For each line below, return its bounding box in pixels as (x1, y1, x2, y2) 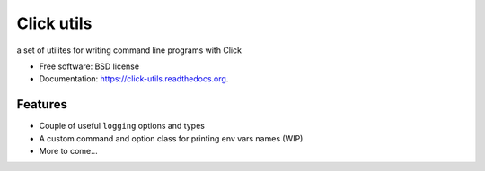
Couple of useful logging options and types (39, 121, 206, 132)
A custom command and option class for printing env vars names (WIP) (39, 133, 304, 143)
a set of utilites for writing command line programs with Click (16, 45, 242, 56)
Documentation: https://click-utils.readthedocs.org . (39, 73, 229, 84)
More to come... (39, 146, 98, 157)
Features (16, 97, 67, 112)
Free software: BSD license (39, 61, 139, 72)
